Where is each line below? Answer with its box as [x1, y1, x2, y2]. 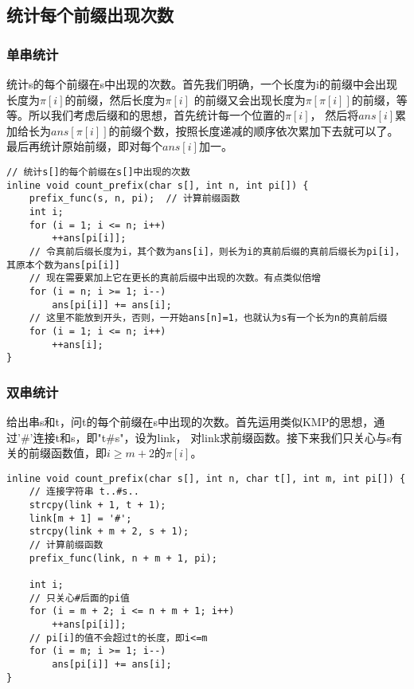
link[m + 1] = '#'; [29, 512, 132, 524]
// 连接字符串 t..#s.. [29, 486, 139, 498]
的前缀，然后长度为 [64, 91, 166, 108]
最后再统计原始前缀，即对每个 [6, 138, 162, 155]
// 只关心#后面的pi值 [29, 592, 130, 604]
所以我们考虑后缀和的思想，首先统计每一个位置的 [28, 107, 285, 123]
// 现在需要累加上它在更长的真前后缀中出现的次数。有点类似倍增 [29, 272, 321, 284]
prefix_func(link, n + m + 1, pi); [29, 552, 217, 564]
